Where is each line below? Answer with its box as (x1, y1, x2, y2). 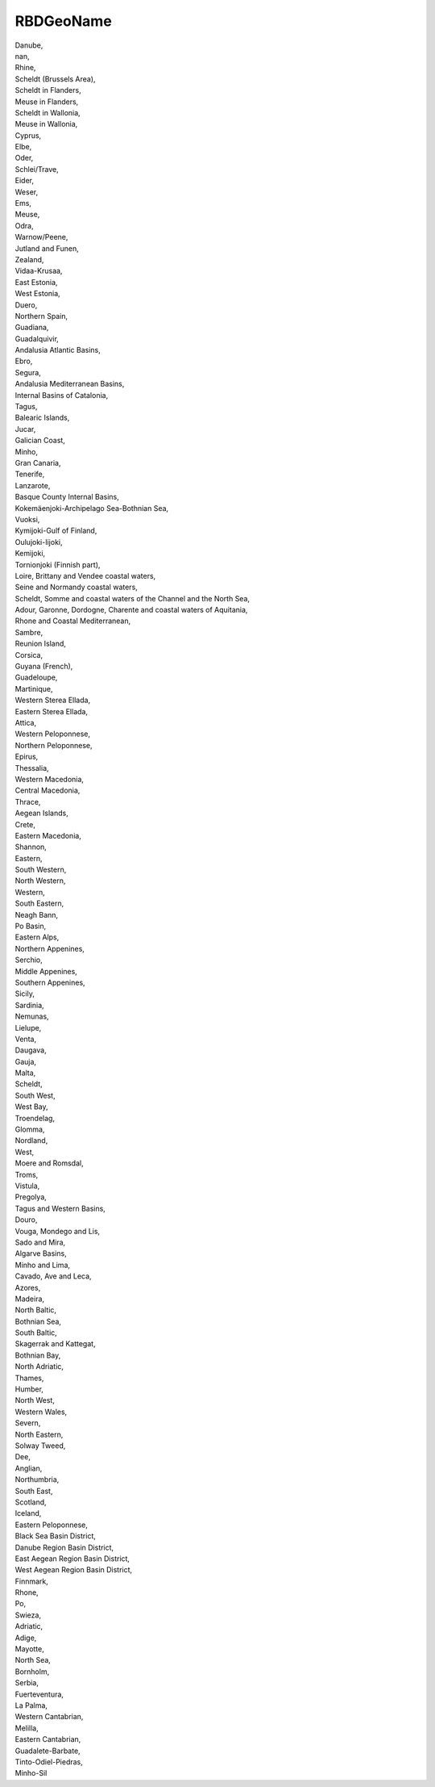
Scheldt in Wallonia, (14, 107, 81, 117)
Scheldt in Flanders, (14, 86, 81, 95)
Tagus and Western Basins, (14, 1203, 106, 1213)
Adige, (14, 1633, 37, 1643)
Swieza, (14, 1610, 42, 1620)
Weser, (14, 186, 39, 197)
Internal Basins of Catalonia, (14, 390, 109, 400)
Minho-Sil (14, 1768, 48, 1778)
